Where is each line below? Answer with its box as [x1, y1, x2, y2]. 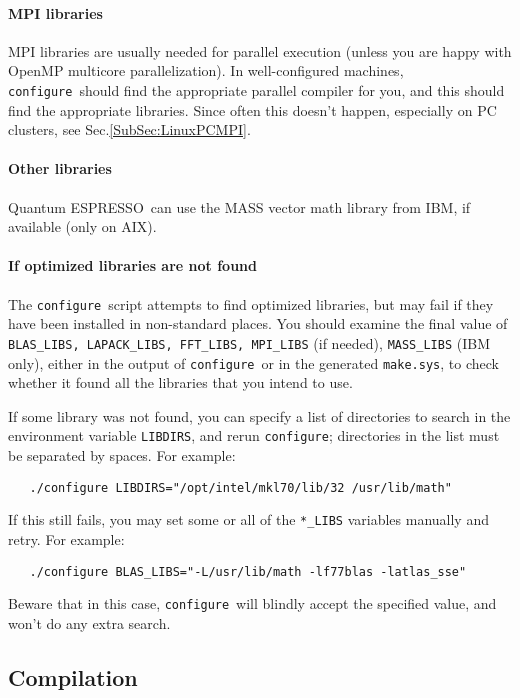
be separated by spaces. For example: [8, 445, 236, 466]
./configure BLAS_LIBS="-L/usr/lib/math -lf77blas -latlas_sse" [29, 564, 467, 579]
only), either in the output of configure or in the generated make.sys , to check [8, 352, 499, 373]
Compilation [8, 661, 138, 692]
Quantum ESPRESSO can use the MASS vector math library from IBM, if [8, 196, 471, 217]
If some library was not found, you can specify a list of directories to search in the [8, 405, 511, 426]
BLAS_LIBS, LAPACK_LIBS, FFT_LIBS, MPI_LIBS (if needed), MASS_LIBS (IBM [8, 332, 490, 353]
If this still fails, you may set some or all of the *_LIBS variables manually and [8, 509, 489, 530]
